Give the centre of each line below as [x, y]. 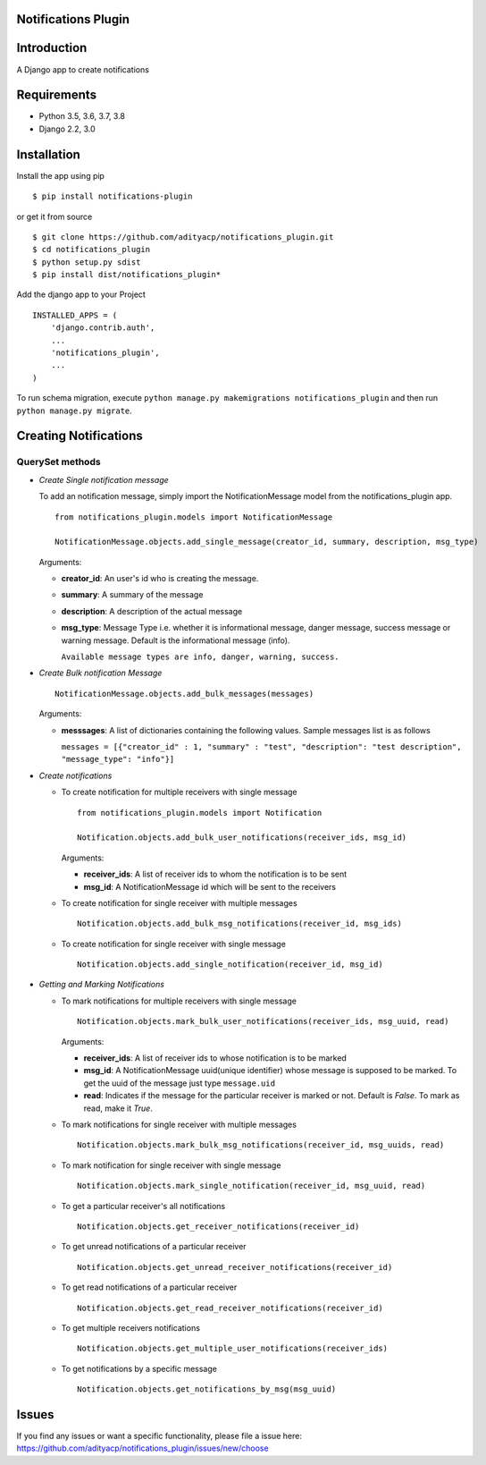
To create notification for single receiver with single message [173, 944]
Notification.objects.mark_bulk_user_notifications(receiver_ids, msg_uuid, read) [263, 1021]
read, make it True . [118, 1108]
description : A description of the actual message [152, 611]
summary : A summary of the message [132, 595]
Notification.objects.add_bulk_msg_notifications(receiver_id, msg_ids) [239, 924]
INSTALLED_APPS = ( [75, 315]
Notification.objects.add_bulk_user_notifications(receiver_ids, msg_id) [242, 838]
